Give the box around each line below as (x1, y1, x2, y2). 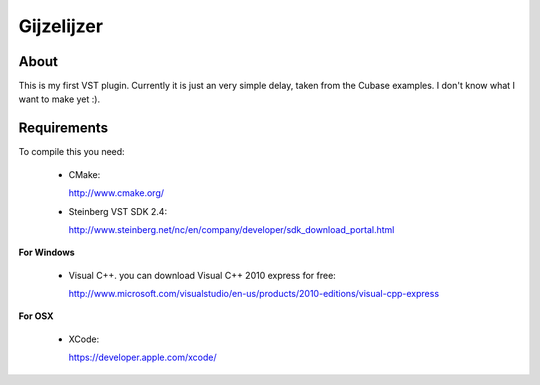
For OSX (18, 310, 54, 322)
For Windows (18, 246, 75, 259)
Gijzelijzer (18, 15, 104, 37)
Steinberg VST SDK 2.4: (68, 205, 168, 217)
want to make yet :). (18, 93, 100, 105)
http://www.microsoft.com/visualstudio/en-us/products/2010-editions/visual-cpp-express (68, 288, 440, 300)
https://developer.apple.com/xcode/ (68, 351, 217, 364)
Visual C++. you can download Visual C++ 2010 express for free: (68, 269, 337, 281)
